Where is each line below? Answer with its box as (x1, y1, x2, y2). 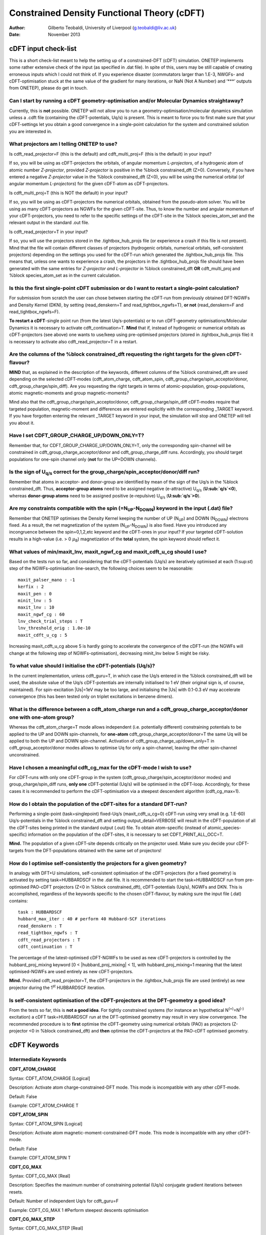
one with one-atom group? (9, 714, 74, 721)
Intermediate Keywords (9, 1056, 66, 1063)
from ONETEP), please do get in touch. (9, 85, 88, 91)
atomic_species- (207, 824, 241, 830)
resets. (9, 1189, 23, 1195)
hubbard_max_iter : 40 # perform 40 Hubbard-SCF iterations (18, 916, 166, 922)
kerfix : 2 (18, 584, 44, 590)
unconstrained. (9, 751, 40, 758)
